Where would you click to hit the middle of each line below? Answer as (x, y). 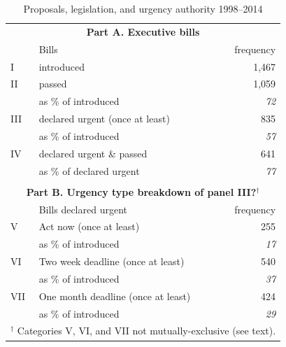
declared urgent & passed (93, 153)
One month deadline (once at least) (115, 296)
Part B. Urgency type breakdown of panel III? (141, 191)
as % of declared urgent (89, 170)
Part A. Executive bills (143, 31)
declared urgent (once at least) (104, 119)
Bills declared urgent (83, 209)
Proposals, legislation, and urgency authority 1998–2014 (143, 8)
